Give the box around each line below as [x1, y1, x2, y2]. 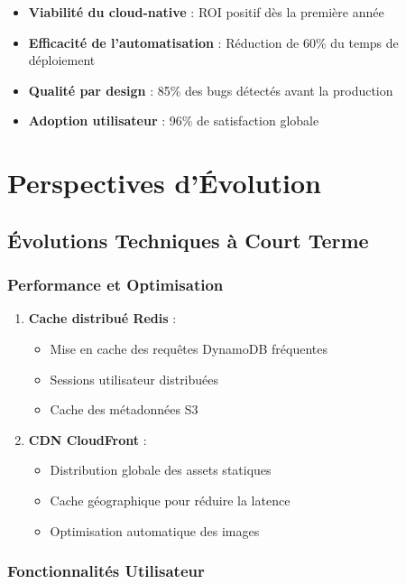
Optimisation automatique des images [50, 521, 260, 540]
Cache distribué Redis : [28, 309, 177, 328]
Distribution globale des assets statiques [50, 460, 272, 479]
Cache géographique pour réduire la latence [50, 490, 291, 509]
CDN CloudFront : [28, 430, 147, 449]
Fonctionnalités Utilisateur [7, 560, 205, 582]
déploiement [28, 51, 96, 70]
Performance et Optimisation [7, 273, 224, 296]
